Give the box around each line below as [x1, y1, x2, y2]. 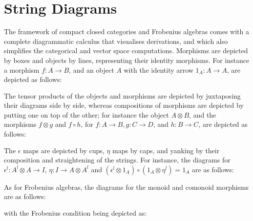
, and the [189, 109, 216, 120]
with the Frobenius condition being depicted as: [4, 208, 147, 218]
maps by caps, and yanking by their [112, 145, 220, 155]
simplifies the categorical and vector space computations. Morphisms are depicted [4, 45, 248, 56]
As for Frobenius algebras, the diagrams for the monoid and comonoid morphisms [4, 181, 249, 192]
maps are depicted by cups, [23, 145, 105, 155]
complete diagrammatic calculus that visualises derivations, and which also [4, 36, 228, 46]
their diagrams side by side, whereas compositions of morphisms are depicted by [4, 100, 244, 110]
